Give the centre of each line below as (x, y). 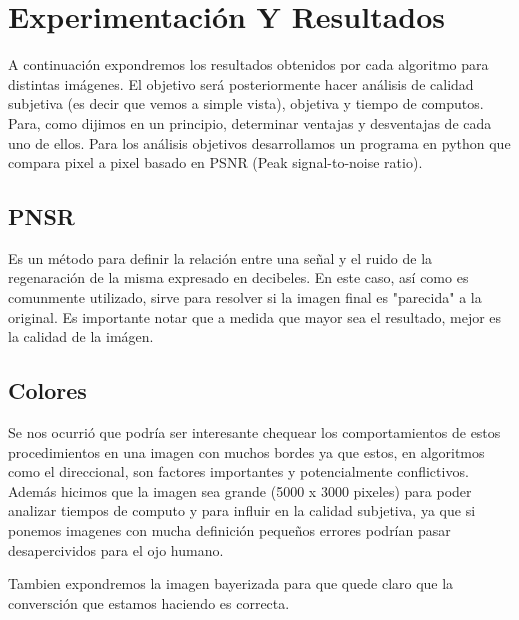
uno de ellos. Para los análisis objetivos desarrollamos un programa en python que (259, 142)
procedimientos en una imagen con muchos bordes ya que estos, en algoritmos (246, 451)
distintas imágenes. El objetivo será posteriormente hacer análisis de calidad (241, 83)
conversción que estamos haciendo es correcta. (149, 602)
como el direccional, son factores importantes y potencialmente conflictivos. (238, 471)
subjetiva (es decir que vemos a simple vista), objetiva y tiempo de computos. (246, 103)
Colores (47, 390)
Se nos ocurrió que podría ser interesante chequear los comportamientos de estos (254, 432)
